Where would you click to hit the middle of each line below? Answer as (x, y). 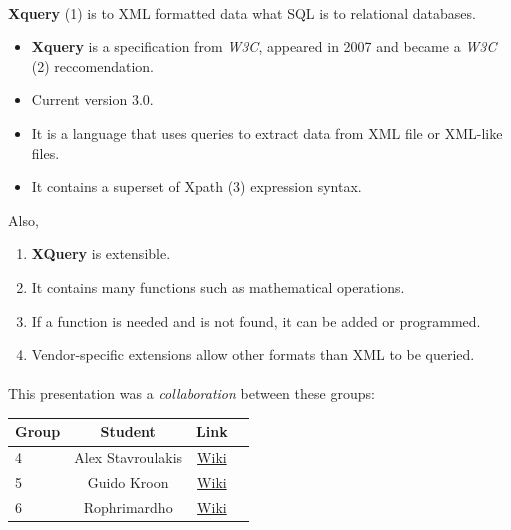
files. (45, 152)
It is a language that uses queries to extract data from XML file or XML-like (267, 132)
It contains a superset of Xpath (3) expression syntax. (196, 186)
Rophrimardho (128, 506)
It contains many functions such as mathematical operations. (218, 286)
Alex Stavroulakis (128, 457)
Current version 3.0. (92, 99)
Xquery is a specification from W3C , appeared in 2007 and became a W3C (264, 46)
